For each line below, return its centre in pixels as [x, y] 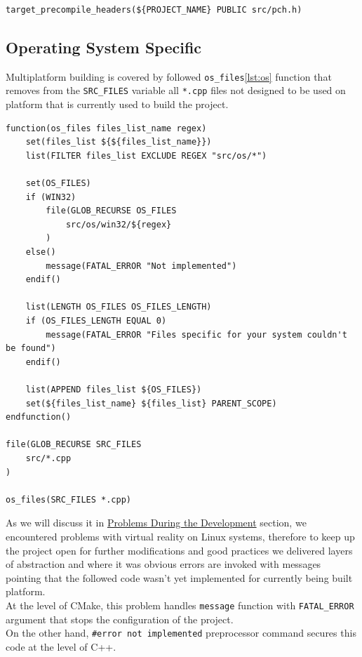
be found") [31, 349]
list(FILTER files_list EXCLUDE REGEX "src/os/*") [146, 155]
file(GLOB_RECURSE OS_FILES [111, 211]
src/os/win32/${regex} [119, 224]
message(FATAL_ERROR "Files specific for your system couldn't [196, 334]
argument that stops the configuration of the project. [120, 619]
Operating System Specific [104, 47]
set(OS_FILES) [58, 184]
